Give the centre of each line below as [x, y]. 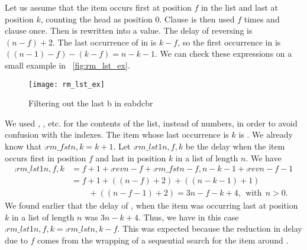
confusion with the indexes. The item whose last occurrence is [117, 134]
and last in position [131, 158]
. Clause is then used [197, 19]
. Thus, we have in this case [189, 217]
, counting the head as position [96, 19]
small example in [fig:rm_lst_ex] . [67, 65]
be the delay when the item [235, 146]
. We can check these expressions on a [223, 53]
